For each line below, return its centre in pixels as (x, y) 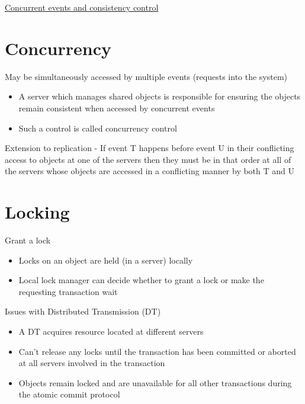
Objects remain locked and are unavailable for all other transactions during (155, 382)
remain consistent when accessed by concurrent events (117, 108)
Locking (37, 212)
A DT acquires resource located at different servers (111, 331)
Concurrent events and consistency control (82, 7)
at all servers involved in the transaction (92, 363)
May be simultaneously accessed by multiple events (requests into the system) (146, 76)
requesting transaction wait (68, 291)
